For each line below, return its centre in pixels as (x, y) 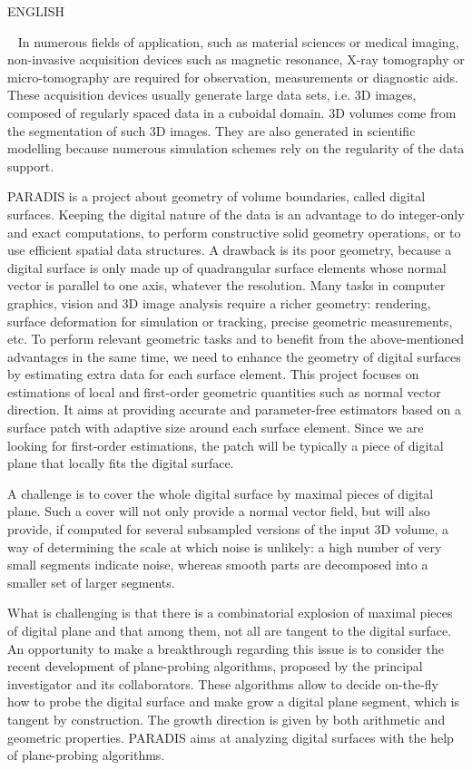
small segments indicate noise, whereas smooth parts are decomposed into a (218, 565)
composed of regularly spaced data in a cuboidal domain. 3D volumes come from (232, 112)
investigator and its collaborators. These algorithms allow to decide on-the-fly (223, 683)
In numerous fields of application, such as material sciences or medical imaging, (238, 41)
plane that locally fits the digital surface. (121, 463)
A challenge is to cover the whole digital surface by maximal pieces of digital (221, 493)
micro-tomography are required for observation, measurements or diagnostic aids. (233, 77)
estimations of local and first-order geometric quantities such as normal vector (224, 391)
